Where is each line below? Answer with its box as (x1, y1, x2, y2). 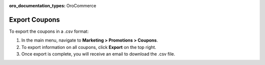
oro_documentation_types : (9, 3, 66, 8)
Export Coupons (9, 15, 60, 24)
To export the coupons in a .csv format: (9, 28, 89, 34)
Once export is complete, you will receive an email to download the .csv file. (21, 51, 175, 57)
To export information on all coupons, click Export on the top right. (21, 44, 157, 50)
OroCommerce (66, 3, 97, 8)
